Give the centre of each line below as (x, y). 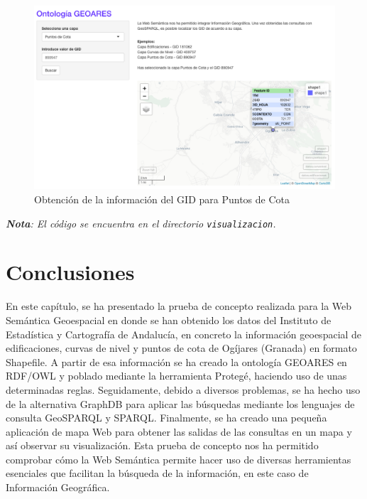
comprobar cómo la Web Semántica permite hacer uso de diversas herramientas (179, 459)
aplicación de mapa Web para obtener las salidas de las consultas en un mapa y (179, 431)
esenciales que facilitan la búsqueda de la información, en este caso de (157, 473)
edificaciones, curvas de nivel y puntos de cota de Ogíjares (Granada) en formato (181, 348)
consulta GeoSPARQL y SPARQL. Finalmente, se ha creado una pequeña (166, 418)
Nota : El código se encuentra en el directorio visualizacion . (141, 223)
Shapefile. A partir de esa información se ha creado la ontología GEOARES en (176, 361)
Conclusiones (70, 272)
